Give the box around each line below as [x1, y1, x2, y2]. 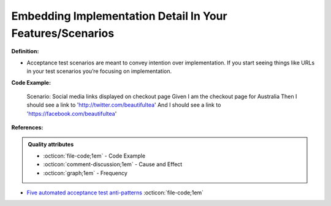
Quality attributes [28, 141, 74, 148]
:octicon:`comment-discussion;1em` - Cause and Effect [43, 161, 183, 168]
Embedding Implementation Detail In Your [11, 9, 227, 23]
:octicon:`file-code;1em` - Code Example [43, 152, 146, 159]
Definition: [11, 48, 39, 55]
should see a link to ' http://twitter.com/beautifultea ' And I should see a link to [26, 101, 221, 109]
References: [11, 124, 44, 131]
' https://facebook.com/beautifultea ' [26, 110, 117, 117]
